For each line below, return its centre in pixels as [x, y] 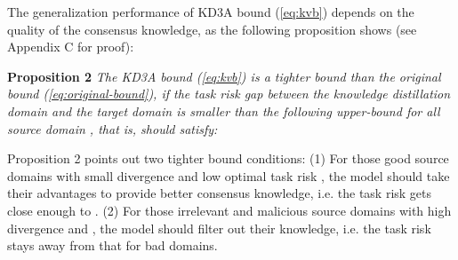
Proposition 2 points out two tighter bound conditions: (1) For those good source [228, 158]
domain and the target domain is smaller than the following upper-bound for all [224, 110]
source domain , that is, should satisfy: [112, 128]
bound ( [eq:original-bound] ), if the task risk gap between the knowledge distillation [229, 94]
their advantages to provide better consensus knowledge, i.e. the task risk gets [220, 193]
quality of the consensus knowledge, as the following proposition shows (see [212, 29]
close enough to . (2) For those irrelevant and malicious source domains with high [229, 210]
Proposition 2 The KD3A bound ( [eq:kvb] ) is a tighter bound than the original [224, 76]
